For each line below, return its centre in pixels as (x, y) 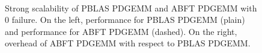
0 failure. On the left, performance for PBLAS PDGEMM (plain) (125, 20)
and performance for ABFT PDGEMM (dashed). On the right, (121, 31)
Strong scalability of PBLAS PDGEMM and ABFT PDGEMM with (131, 8)
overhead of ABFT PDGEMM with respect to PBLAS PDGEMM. (128, 43)
